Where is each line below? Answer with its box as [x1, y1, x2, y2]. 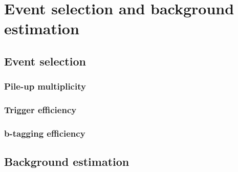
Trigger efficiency [4, 103, 77, 116]
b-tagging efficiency [4, 126, 85, 139]
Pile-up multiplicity [4, 80, 86, 93]
